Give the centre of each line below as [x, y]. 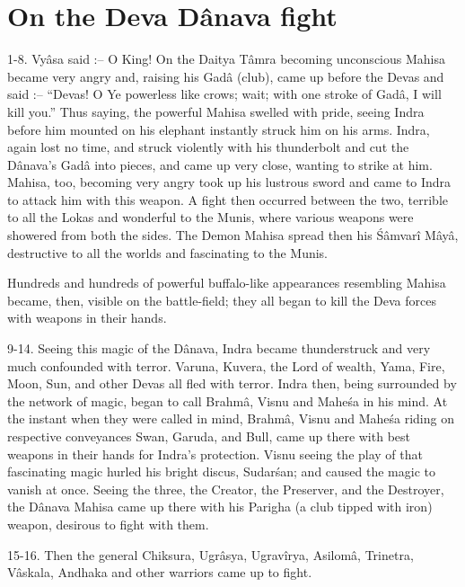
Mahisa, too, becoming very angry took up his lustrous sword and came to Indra [229, 182]
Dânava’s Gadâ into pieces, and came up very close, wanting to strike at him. [220, 164]
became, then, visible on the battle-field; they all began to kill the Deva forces [222, 300]
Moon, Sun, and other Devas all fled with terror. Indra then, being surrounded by [232, 383]
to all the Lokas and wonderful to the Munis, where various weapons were [211, 217]
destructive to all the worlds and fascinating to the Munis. [168, 252]
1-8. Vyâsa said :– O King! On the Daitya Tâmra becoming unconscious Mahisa [226, 59]
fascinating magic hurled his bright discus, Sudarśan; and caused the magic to [221, 471]
